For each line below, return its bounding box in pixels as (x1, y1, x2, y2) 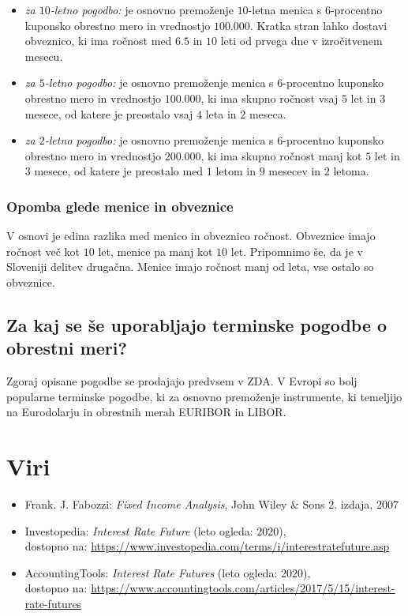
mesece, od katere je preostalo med (34, 163, 204, 179)
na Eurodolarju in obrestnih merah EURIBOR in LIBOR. (6, 404, 286, 420)
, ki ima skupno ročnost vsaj (200, 89, 339, 106)
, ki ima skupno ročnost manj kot (200, 147, 362, 163)
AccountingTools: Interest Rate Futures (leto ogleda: (24, 564, 278, 580)
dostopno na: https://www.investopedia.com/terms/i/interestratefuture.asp (24, 538, 390, 554)
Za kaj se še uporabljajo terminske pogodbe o (6, 312, 387, 336)
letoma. (333, 163, 369, 179)
